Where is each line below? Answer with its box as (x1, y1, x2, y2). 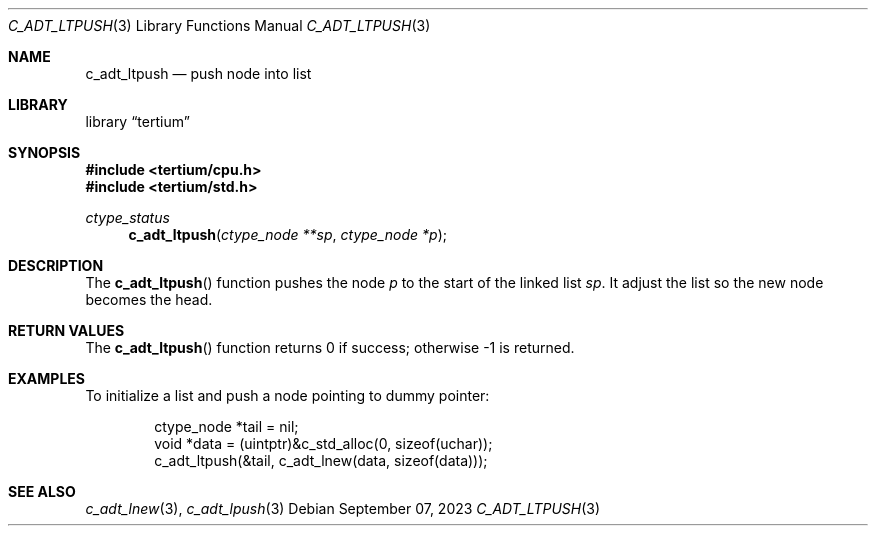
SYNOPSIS (8, 144, 81, 161)
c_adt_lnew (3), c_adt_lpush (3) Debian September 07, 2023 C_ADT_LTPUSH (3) (85, 500, 601, 517)
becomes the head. (85, 291, 213, 308)
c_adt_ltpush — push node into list (85, 65, 312, 82)
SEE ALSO (8, 483, 76, 500)
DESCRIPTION (8, 257, 104, 274)
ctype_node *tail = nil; (154, 418, 299, 435)
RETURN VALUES (8, 322, 125, 339)
